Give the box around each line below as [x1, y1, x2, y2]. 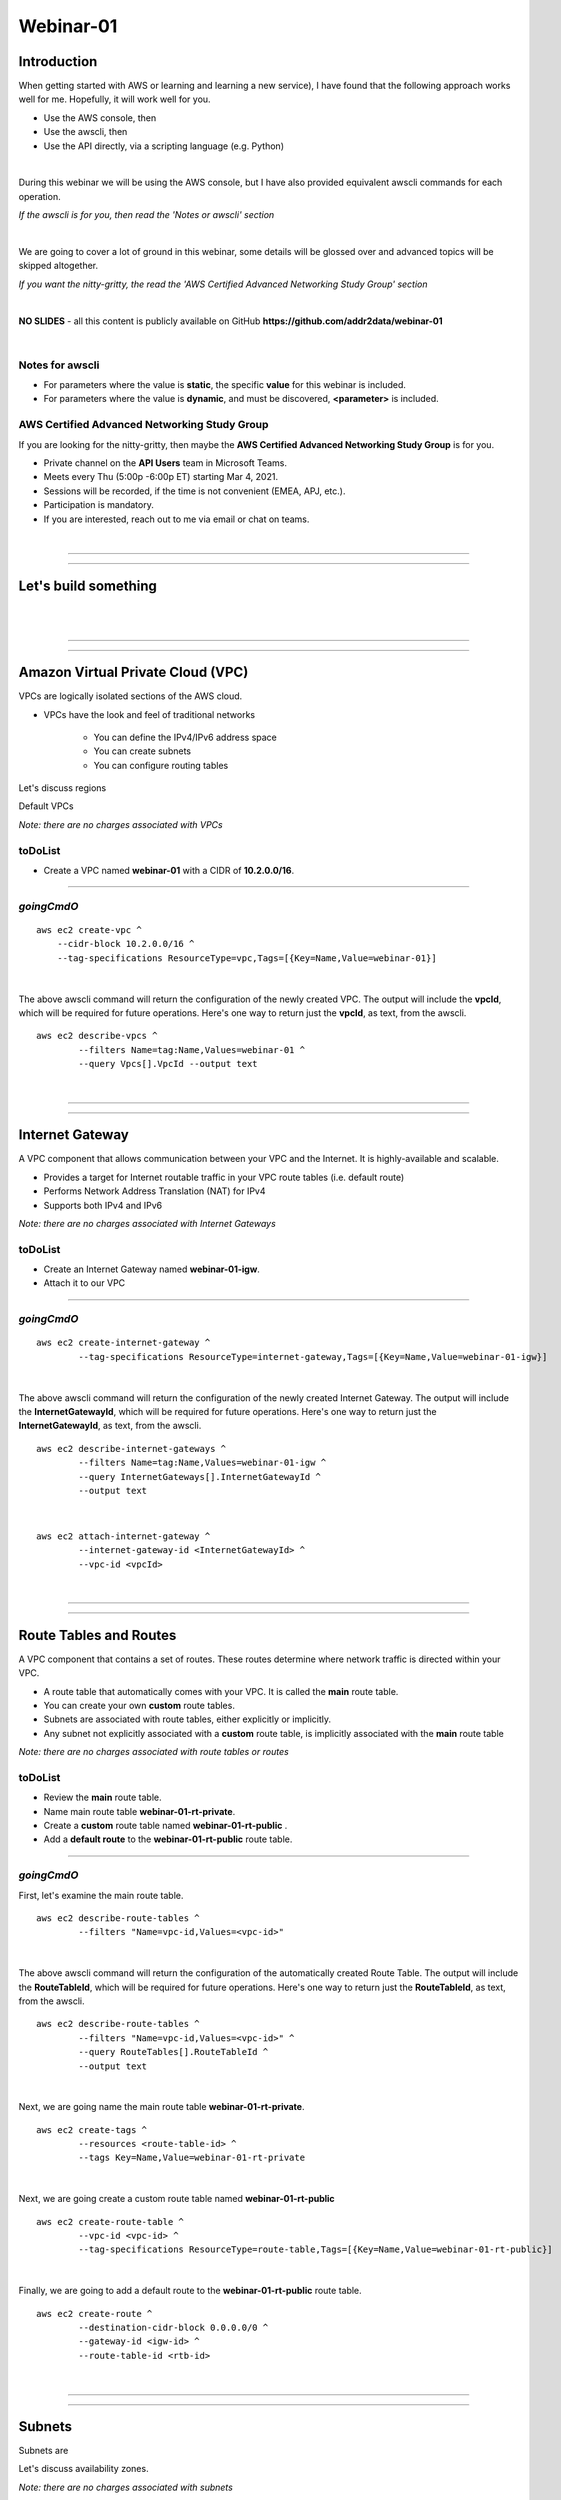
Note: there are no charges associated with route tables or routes [18, 1746, 289, 1758]
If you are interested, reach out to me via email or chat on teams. [43, 513, 310, 525]
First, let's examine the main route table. [18, 1889, 184, 1901]
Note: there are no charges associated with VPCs [18, 818, 224, 830]
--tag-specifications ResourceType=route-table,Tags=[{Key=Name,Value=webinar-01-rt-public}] [78, 2244, 554, 2255]
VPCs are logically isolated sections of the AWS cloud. [18, 690, 243, 702]
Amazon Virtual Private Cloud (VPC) [18, 664, 249, 681]
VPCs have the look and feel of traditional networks [43, 708, 256, 720]
